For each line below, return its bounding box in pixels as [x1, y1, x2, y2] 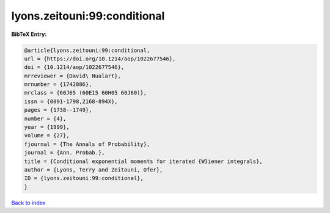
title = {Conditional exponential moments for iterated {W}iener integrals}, [24, 157, 263, 165]
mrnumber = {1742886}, [24, 81, 92, 88]
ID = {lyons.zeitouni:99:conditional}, [24, 175, 144, 182]
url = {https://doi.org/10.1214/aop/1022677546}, [24, 55, 176, 62]
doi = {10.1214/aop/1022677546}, [24, 64, 125, 71]
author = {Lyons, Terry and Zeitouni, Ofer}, [24, 167, 163, 173]
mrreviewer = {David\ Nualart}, [24, 72, 122, 79]
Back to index [11, 199, 46, 206]
